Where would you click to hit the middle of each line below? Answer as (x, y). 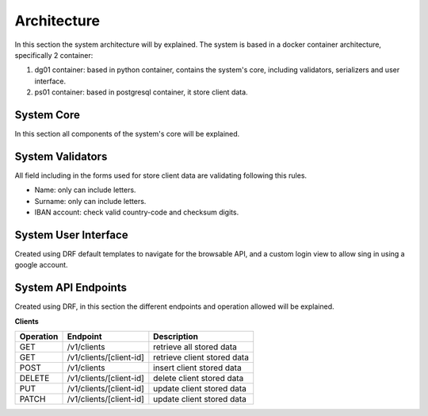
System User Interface (71, 235)
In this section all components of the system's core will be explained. (127, 134)
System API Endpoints (71, 288)
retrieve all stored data (195, 347)
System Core (48, 115)
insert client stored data (197, 368)
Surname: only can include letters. (90, 201)
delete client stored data (199, 379)
